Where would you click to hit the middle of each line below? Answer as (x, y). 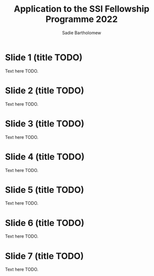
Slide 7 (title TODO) (44, 256)
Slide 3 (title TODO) (45, 124)
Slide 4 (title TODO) (45, 157)
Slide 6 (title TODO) (45, 223)
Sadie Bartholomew (82, 33)
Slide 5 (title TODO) (44, 190)
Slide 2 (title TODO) (45, 90)
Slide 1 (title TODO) (44, 57)
